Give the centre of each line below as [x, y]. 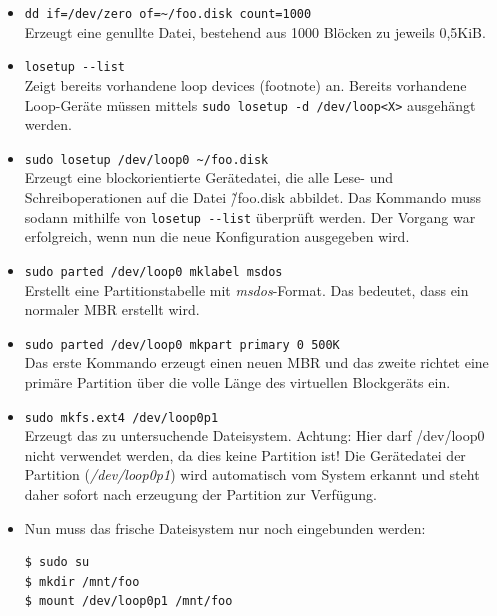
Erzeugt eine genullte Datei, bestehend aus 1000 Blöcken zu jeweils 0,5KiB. [255, 31]
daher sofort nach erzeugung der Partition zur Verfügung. [200, 493]
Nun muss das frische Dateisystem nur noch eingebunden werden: [225, 527]
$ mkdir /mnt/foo [82, 581]
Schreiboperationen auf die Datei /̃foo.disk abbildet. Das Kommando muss [252, 197]
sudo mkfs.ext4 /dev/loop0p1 [121, 417]
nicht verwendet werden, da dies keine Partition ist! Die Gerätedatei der [245, 454]
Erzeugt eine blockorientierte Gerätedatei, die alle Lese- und [208, 177]
